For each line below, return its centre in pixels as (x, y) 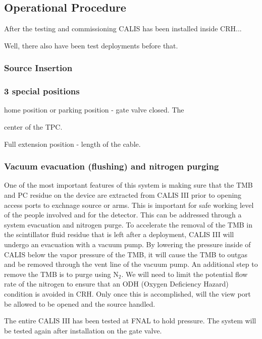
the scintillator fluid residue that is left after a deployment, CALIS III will (119, 234)
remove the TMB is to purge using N (61, 274)
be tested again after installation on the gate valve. (83, 330)
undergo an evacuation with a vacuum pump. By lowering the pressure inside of (127, 244)
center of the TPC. (33, 127)
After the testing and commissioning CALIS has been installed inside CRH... (123, 29)
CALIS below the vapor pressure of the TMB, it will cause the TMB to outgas (126, 254)
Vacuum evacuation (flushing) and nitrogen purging (112, 166)
